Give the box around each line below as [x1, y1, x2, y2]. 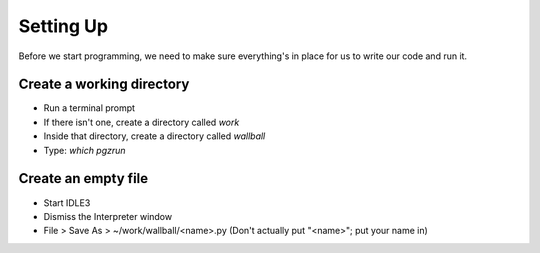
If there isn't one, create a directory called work [43, 116, 240, 128]
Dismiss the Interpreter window [43, 210, 173, 222]
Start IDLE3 [43, 196, 91, 209]
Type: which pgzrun [43, 144, 126, 156]
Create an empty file [18, 170, 149, 187]
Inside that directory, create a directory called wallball [43, 130, 266, 142]
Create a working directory [18, 76, 190, 93]
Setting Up [18, 15, 109, 37]
